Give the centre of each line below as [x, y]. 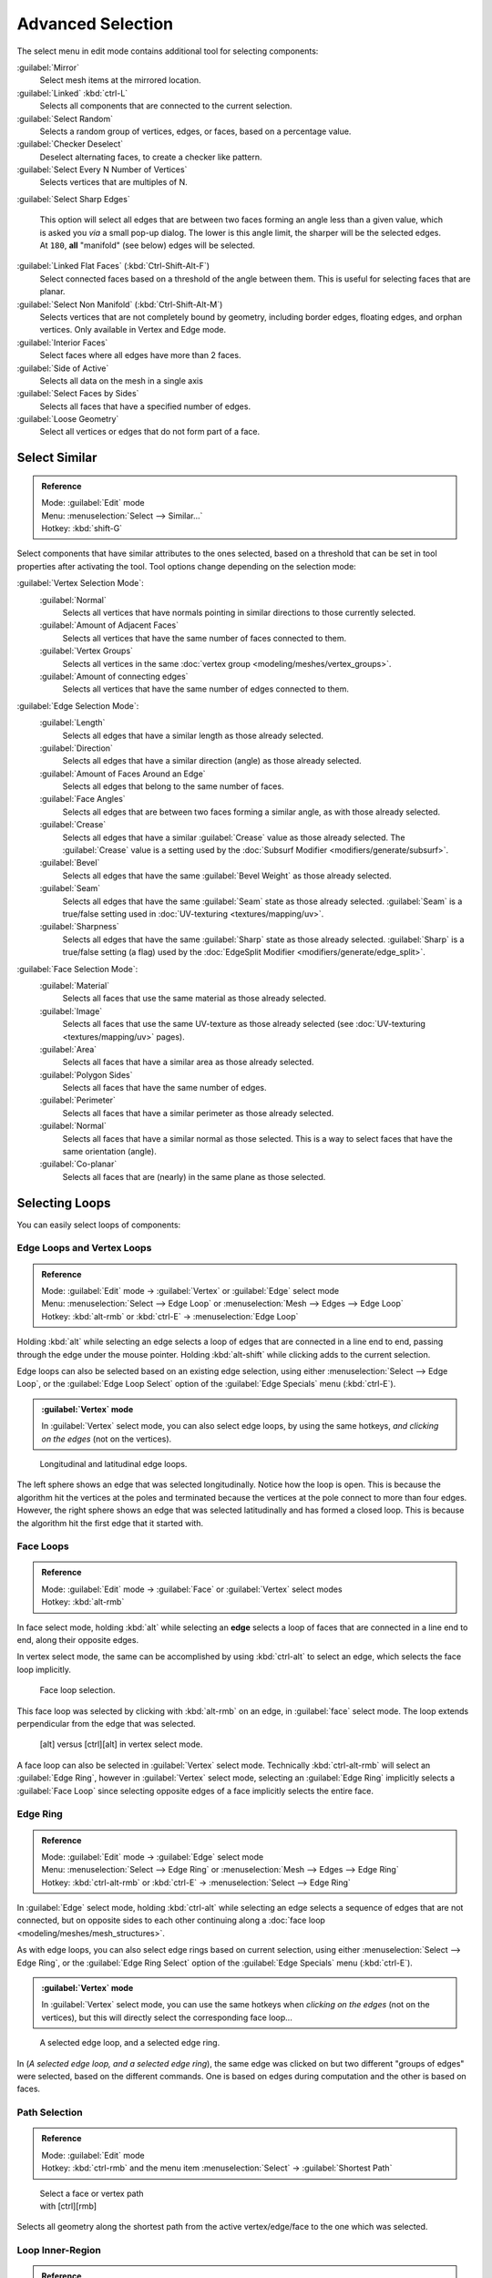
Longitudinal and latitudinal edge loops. [113, 1463]
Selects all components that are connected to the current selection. [166, 106]
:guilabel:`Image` [71, 1011]
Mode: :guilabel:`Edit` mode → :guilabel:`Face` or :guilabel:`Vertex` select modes [192, 1589]
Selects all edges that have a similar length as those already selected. [193, 735]
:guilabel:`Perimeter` [77, 1100]
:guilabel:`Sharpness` [80, 927]
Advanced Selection [95, 24]
